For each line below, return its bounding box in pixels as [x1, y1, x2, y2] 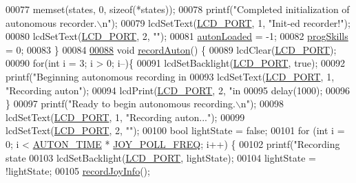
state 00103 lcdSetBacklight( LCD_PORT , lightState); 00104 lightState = [6, 150, 317, 164]
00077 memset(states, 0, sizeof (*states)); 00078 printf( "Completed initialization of [6, 2, 350, 16]
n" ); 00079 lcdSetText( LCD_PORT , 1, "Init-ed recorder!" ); [102, 15, 350, 30]
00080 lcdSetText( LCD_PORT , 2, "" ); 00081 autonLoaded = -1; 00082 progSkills [6, 29, 348, 43]
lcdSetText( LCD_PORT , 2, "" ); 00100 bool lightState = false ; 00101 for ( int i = [6, 123, 345, 138]
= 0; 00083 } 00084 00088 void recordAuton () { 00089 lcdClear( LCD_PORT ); [6, 42, 337, 56]
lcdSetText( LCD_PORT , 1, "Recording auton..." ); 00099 [6, 109, 245, 124]
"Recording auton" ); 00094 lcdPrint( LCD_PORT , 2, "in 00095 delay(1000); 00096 [6, 83, 350, 97]
